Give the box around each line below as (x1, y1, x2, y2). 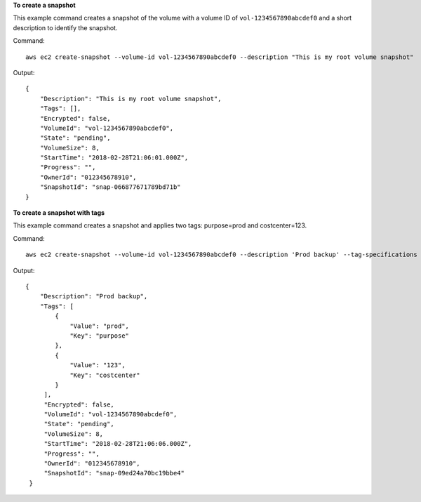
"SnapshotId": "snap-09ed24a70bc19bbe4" (44, 469, 185, 477)
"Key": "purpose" (69, 331, 130, 340)
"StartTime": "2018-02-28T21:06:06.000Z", (44, 440, 192, 448)
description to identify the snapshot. (13, 23, 118, 32)
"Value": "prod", (69, 322, 130, 330)
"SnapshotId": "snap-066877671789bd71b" (39, 183, 182, 191)
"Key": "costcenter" (69, 371, 140, 379)
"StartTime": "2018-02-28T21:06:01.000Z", (39, 154, 189, 161)
